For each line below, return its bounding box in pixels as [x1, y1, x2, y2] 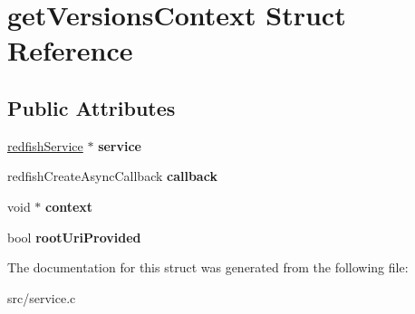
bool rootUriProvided [7, 227, 141, 246]
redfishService [7, 136, 83, 155]
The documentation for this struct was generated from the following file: [7, 258, 409, 277]
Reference [7, 32, 133, 69]
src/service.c [7, 288, 76, 307]
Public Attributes [7, 93, 176, 121]
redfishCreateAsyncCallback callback [7, 167, 217, 186]
